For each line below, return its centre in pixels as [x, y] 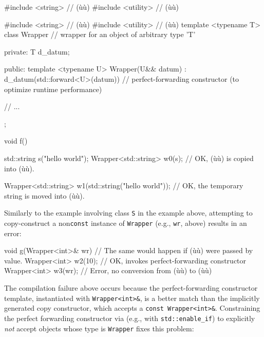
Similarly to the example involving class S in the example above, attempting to [128, 213]
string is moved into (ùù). [44, 195]
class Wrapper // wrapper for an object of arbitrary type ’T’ [100, 34]
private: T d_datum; [37, 51]
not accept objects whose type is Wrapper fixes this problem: [99, 328]
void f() [16, 141]
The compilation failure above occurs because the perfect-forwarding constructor [131, 288]
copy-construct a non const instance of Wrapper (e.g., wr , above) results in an [126, 223]
